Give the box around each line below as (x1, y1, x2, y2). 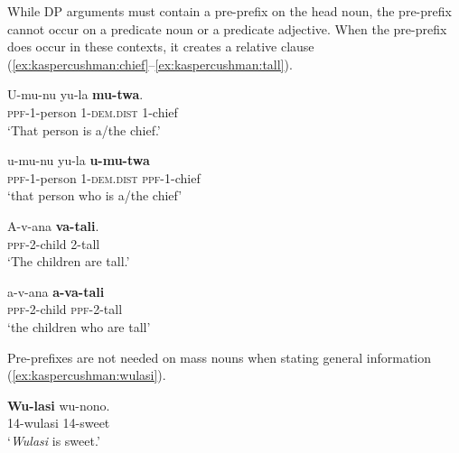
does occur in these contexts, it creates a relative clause (7, 37, 314, 56)
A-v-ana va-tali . (7, 216, 99, 235)
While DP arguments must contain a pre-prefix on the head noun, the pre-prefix (7, 2, 452, 20)
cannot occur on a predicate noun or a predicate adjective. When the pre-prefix (7, 19, 447, 38)
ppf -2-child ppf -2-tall (7, 300, 123, 319)
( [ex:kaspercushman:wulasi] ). (7, 365, 166, 384)
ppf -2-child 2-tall (7, 234, 100, 253)
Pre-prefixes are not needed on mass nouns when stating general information (7, 347, 431, 366)
